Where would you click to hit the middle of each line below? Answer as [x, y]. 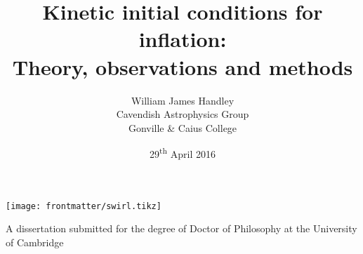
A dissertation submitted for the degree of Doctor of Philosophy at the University [181, 228]
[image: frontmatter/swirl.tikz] [84, 206]
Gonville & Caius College [183, 127]
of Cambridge [35, 242]
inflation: [183, 39]
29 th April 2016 [183, 153]
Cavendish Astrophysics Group [183, 114]
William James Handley [183, 100]
